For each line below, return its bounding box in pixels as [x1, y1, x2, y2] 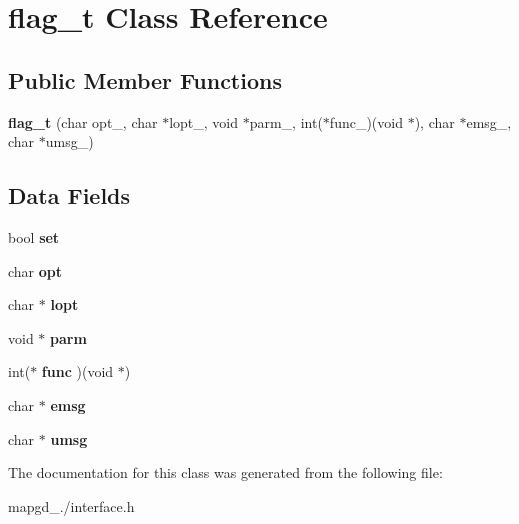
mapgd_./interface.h [8, 495, 135, 516]
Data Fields [8, 180, 131, 211]
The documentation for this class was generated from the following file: [8, 462, 443, 483]
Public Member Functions [8, 64, 282, 95]
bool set [8, 226, 60, 247]
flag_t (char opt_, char [8, 111, 158, 132]
